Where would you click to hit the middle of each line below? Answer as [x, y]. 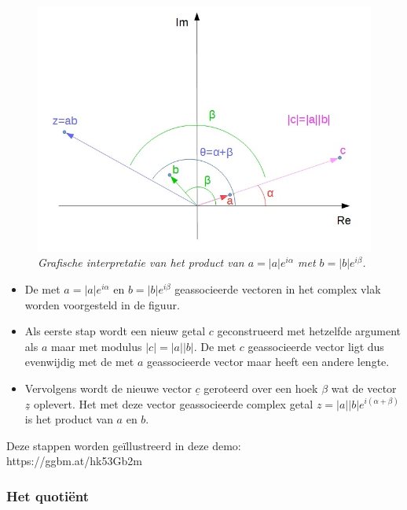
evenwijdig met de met [79, 362]
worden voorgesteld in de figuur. [102, 304]
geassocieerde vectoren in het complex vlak [278, 289]
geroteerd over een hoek [261, 388]
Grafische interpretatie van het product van [141, 262]
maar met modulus [96, 346]
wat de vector [364, 388]
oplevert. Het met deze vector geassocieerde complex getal [173, 403]
